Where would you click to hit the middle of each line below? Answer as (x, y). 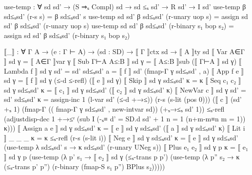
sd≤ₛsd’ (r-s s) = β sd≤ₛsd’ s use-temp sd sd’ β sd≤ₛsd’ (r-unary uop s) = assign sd (126, 16)
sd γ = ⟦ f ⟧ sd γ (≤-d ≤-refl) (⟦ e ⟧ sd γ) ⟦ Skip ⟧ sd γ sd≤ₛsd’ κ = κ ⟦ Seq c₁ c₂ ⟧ (123, 80)
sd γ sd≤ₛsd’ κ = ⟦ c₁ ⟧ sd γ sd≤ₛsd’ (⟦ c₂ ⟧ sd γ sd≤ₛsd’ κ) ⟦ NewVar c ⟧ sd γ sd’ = (125, 89)
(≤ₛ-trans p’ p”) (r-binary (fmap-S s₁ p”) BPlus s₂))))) (85, 166)
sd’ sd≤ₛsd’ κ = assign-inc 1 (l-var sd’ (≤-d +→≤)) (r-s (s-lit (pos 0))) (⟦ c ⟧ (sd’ (123, 99)
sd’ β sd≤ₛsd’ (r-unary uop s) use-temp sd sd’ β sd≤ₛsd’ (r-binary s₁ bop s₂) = (119, 26)
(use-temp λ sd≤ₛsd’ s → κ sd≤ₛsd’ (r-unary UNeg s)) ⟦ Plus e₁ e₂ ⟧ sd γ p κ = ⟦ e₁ (126, 147)
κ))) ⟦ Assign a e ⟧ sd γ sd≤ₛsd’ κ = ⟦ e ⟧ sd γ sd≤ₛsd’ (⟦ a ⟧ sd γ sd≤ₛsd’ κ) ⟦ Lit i (125, 128)
